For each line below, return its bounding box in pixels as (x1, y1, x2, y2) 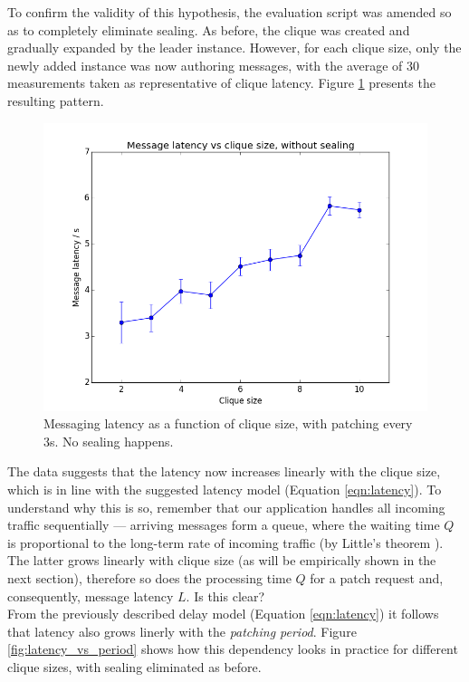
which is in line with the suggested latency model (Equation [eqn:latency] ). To (7, 479, 442, 498)
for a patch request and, (310, 568, 444, 587)
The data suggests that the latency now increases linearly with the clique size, (7, 462, 441, 481)
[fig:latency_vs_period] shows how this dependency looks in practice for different (7, 639, 458, 658)
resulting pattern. (7, 91, 104, 110)
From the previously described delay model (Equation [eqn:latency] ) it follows (7, 604, 439, 623)
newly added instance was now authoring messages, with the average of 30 (7, 55, 420, 74)
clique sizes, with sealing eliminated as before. (7, 657, 262, 676)
